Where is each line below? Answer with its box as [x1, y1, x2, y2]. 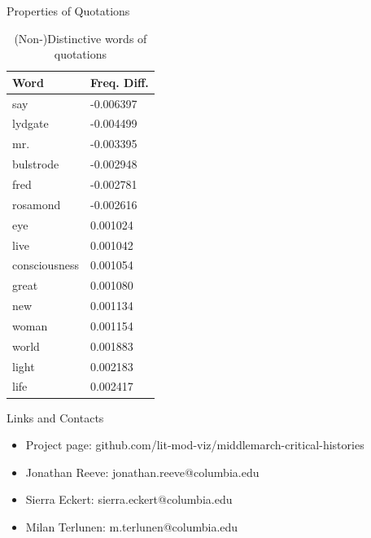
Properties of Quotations [7, 2, 130, 19]
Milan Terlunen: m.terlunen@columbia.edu [25, 518, 238, 535]
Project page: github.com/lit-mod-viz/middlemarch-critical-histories [25, 436, 364, 453]
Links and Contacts [7, 409, 104, 426]
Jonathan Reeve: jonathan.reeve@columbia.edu [25, 463, 260, 480]
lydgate [12, 115, 49, 132]
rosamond [12, 195, 61, 212]
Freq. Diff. [89, 73, 149, 90]
